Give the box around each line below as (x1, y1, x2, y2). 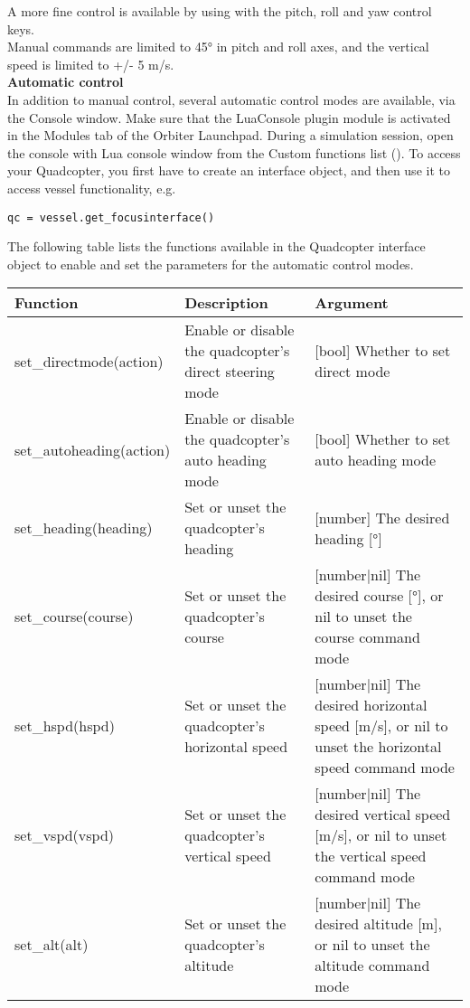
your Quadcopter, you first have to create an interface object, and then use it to (7, 161, 450, 180)
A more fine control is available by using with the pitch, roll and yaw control (7, 2, 432, 20)
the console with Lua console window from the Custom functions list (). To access (7, 143, 461, 162)
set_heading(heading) (14, 517, 153, 539)
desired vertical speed (315, 804, 451, 825)
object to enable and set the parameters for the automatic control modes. (7, 254, 414, 273)
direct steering (184, 361, 275, 382)
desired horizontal (315, 694, 428, 716)
